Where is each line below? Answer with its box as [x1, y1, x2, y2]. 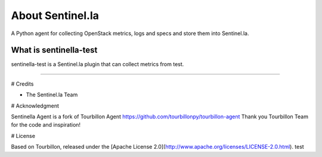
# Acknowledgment [11, 102, 60, 109]
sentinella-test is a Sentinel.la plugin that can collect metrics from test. [11, 61, 184, 68]
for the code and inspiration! [11, 121, 80, 128]
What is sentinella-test [11, 45, 98, 55]
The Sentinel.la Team [26, 91, 78, 98]
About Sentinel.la [11, 9, 100, 22]
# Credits [11, 80, 34, 87]
